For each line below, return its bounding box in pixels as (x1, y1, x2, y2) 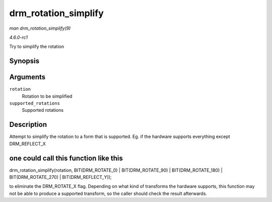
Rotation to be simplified (22, 93, 73, 99)
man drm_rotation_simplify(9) (9, 25, 71, 31)
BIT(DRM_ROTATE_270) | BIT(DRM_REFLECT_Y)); (9, 174, 112, 180)
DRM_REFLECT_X (9, 141, 46, 147)
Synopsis (9, 57, 40, 65)
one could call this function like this (9, 154, 123, 162)
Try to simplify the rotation (9, 43, 64, 50)
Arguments (9, 73, 46, 82)
